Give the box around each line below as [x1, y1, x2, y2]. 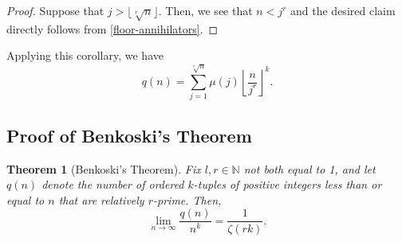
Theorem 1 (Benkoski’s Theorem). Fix [6, 160, 201, 177]
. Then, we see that [158, 2, 253, 18]
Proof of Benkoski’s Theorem [6, 123, 252, 147]
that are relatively [58, 191, 144, 208]
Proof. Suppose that [6, 2, 104, 18]
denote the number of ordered [41, 176, 184, 193]
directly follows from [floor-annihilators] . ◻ [6, 20, 219, 37]
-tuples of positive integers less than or [193, 176, 382, 193]
